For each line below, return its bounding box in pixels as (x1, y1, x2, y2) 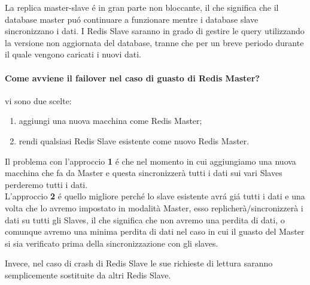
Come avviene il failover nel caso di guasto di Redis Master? (5, 71, 260, 84)
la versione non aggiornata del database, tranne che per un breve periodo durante (5, 36, 304, 48)
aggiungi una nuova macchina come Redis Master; (19, 114, 202, 127)
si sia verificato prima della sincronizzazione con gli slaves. (5, 237, 218, 249)
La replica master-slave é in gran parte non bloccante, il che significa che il (5, 1, 279, 13)
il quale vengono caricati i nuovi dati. (5, 48, 141, 60)
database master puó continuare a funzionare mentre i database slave (5, 13, 259, 25)
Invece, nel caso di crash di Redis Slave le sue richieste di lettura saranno (5, 257, 273, 269)
